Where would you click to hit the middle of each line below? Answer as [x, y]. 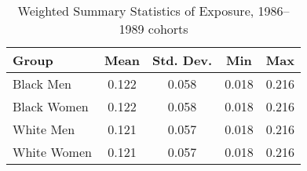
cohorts [168, 29]
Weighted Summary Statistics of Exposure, [136, 11]
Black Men [42, 84]
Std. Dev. [182, 60]
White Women [52, 152]
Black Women [51, 106]
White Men [44, 129]
